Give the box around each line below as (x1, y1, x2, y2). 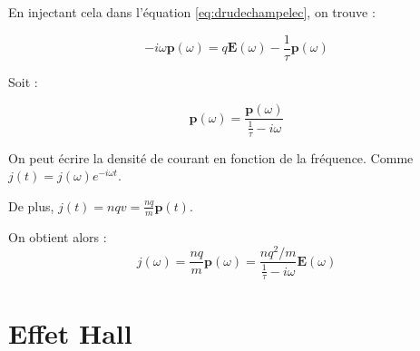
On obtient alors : (8, 227, 107, 246)
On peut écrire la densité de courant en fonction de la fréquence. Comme (8, 148, 414, 167)
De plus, (8, 196, 54, 215)
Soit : (8, 72, 38, 91)
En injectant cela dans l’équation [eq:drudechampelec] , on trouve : (8, 3, 376, 21)
